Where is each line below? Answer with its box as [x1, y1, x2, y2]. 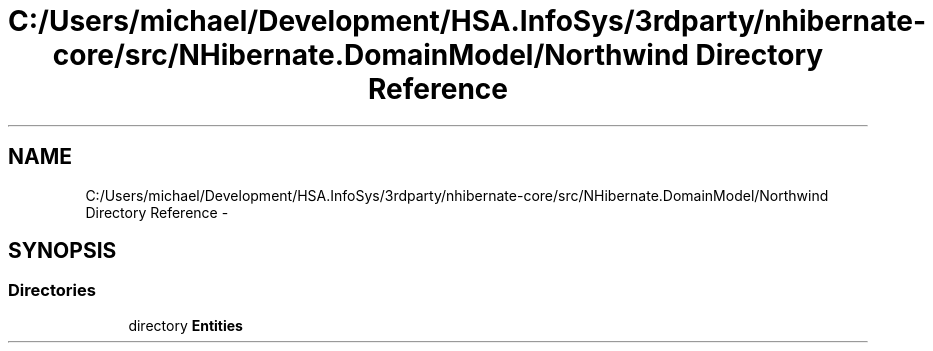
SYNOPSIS [8, 238, 117, 264]
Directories [8, 280, 96, 301]
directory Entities [128, 316, 243, 334]
